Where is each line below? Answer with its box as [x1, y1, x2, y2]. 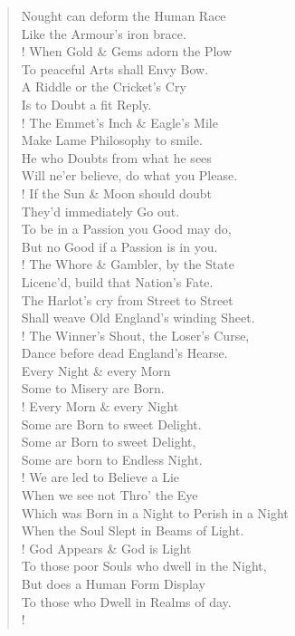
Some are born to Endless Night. [21, 449, 203, 468]
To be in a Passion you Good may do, [21, 219, 232, 238]
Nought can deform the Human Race [21, 6, 226, 24]
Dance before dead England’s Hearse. [21, 343, 228, 362]
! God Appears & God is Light [21, 538, 192, 557]
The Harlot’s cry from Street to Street [21, 290, 233, 309]
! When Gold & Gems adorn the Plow [21, 42, 233, 61]
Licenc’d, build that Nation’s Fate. [21, 272, 214, 291]
